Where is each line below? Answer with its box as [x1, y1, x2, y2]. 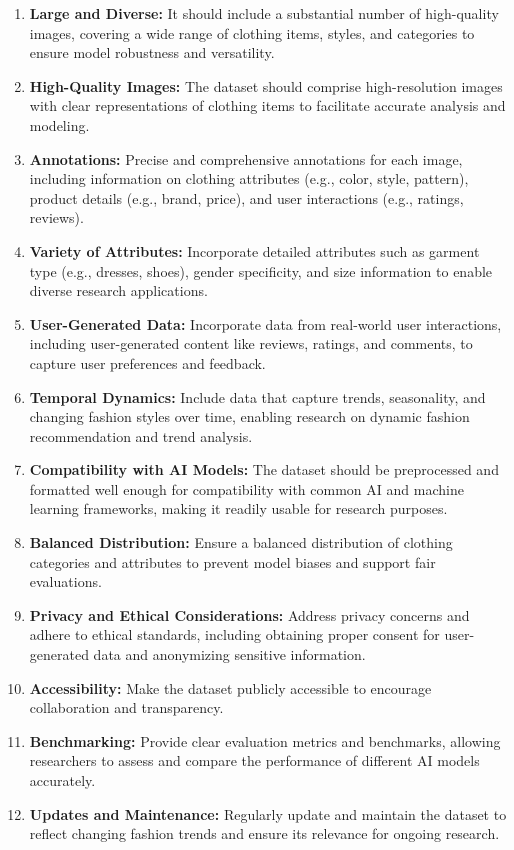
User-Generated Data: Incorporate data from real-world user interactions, [29, 313, 502, 334]
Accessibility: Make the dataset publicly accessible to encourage [29, 677, 432, 698]
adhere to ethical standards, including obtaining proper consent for [29, 624, 440, 645]
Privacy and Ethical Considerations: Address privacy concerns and [29, 604, 470, 625]
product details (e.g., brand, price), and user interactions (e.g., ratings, [29, 187, 464, 208]
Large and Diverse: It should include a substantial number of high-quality [29, 3, 499, 23]
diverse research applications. [29, 280, 208, 301]
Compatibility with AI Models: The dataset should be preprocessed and [29, 459, 499, 480]
